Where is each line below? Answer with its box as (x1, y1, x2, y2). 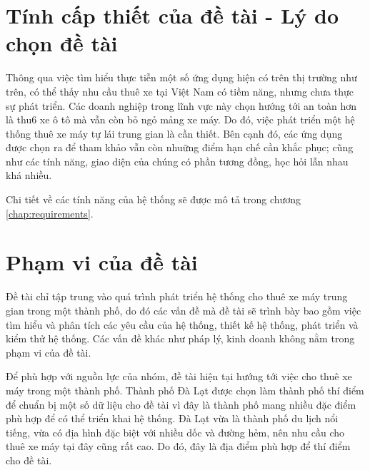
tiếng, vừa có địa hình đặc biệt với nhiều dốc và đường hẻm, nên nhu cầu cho (6, 424, 345, 439)
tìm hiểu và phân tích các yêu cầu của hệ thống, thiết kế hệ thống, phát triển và (6, 317, 359, 332)
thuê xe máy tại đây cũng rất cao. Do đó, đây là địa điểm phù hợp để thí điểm (6, 439, 351, 454)
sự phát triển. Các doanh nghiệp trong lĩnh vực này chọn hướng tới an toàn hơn (6, 98, 357, 113)
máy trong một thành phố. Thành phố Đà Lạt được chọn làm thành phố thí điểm (6, 382, 364, 397)
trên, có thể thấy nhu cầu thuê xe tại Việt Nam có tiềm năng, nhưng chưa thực (6, 83, 354, 98)
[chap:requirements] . (6, 205, 94, 220)
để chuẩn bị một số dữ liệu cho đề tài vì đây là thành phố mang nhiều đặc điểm (6, 397, 356, 412)
